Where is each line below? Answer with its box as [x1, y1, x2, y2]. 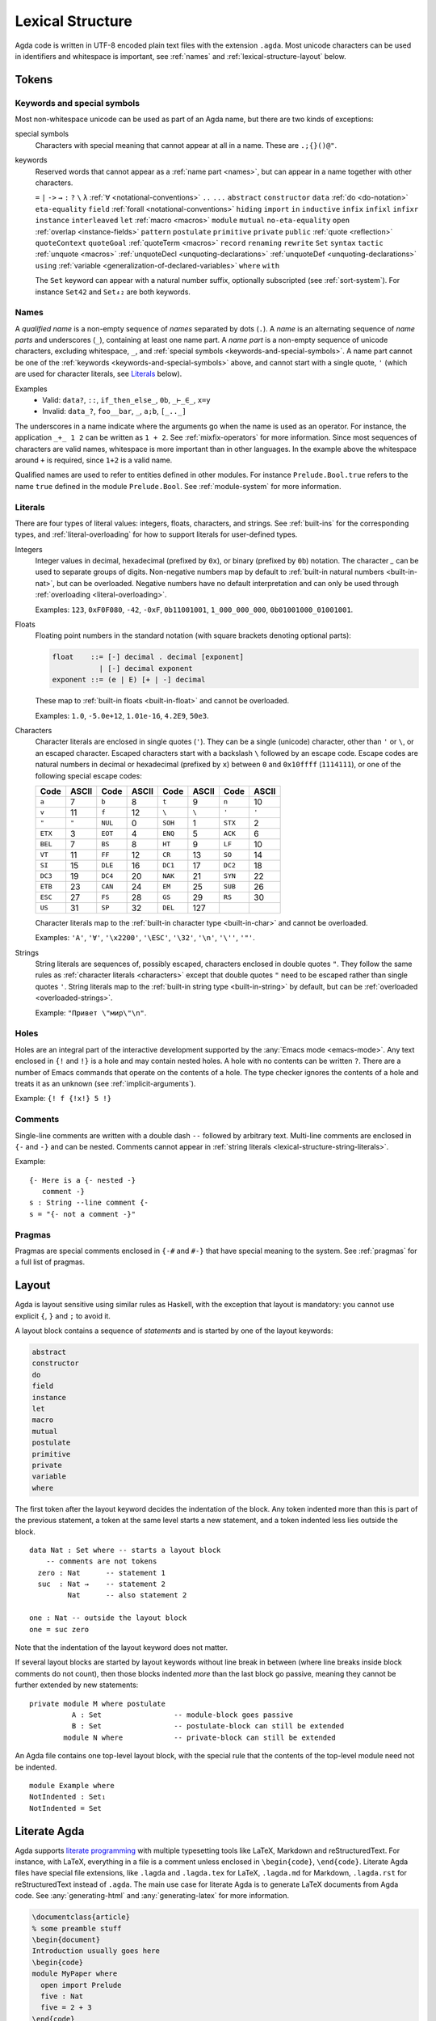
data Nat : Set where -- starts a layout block [29, 1545, 221, 1555]
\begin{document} [31, 1935, 101, 1944]
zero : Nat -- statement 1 [37, 1568, 166, 1577]
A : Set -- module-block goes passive [71, 1710, 294, 1719]
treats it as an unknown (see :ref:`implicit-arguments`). [15, 1078, 196, 1088]
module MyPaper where [31, 1969, 118, 1978]
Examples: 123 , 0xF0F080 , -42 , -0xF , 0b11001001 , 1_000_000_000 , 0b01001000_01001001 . [35, 605, 354, 614]
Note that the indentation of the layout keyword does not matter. [15, 1643, 228, 1652]
